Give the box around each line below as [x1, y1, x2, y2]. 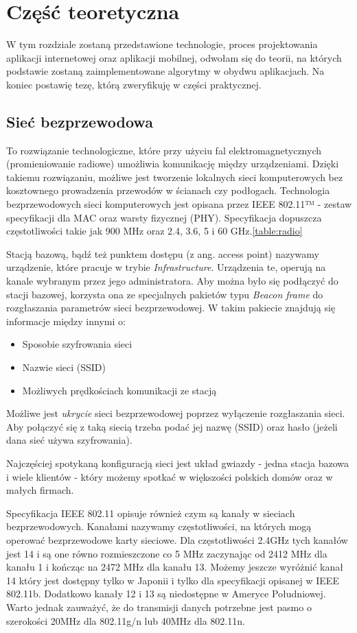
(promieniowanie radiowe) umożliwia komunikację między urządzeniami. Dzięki [6, 156, 339, 171]
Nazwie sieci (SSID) [22, 360, 106, 374]
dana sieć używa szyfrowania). [6, 433, 133, 447]
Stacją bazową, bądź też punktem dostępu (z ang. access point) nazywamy [6, 246, 319, 261]
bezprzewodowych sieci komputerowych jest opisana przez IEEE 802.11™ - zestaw [6, 197, 352, 211]
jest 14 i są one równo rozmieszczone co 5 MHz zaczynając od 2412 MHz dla [6, 546, 327, 560]
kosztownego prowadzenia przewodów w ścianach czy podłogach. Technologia [6, 183, 330, 198]
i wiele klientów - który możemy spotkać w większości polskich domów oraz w [6, 469, 333, 483]
